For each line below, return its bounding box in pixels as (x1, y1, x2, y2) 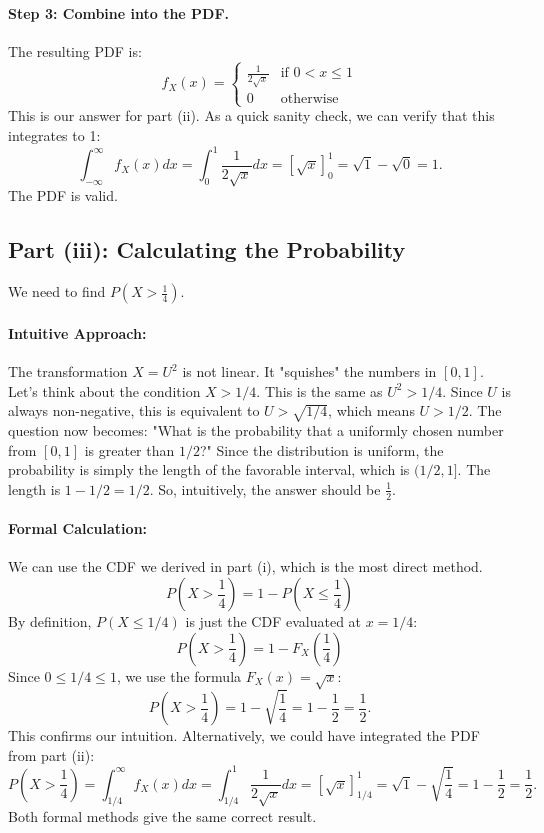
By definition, (8, 611, 92, 632)
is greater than (84, 439, 175, 460)
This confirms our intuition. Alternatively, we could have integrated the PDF (8, 725, 480, 745)
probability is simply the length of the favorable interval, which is (8, 459, 410, 480)
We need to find (8, 281, 106, 302)
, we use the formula (116, 665, 242, 686)
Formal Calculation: (8, 518, 148, 539)
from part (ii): (8, 744, 95, 765)
